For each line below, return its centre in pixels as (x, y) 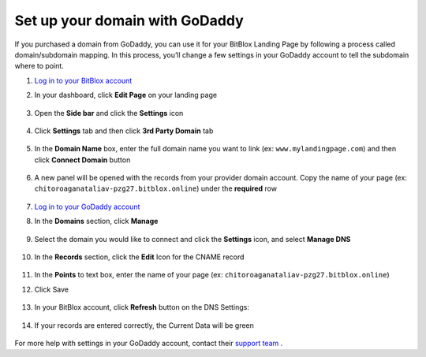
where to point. (39, 66)
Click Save (52, 289)
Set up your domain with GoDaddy (129, 20)
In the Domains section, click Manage (96, 221)
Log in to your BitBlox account (83, 80)
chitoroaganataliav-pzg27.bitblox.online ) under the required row (156, 188)
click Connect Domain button (82, 160)
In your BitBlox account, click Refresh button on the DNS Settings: (142, 307)
